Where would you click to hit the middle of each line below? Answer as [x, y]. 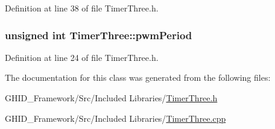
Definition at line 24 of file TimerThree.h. [82, 57]
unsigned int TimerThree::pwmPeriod [99, 35]
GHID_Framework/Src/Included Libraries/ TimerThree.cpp [115, 118]
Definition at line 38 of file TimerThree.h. [82, 8]
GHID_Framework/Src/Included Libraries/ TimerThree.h [111, 98]
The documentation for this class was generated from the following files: [138, 77]
